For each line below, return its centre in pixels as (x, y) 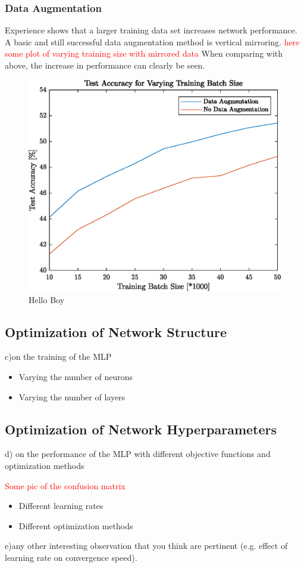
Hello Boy (47, 299)
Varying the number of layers (72, 396)
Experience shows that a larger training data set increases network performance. (151, 30)
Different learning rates (61, 506)
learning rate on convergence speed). (71, 557)
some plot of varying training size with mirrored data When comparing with (144, 53)
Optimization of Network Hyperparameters (141, 429)
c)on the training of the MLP (58, 356)
